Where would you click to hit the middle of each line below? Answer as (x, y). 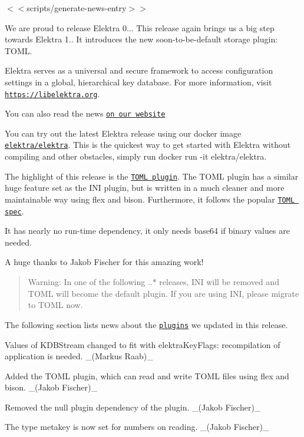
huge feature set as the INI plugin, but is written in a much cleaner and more (145, 188)
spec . (14, 211)
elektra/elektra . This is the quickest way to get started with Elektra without (148, 145)
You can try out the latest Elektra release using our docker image (123, 133)
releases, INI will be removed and (219, 282)
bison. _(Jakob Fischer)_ (51, 387)
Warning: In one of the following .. (90, 282)
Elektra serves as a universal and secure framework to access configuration (139, 70)
